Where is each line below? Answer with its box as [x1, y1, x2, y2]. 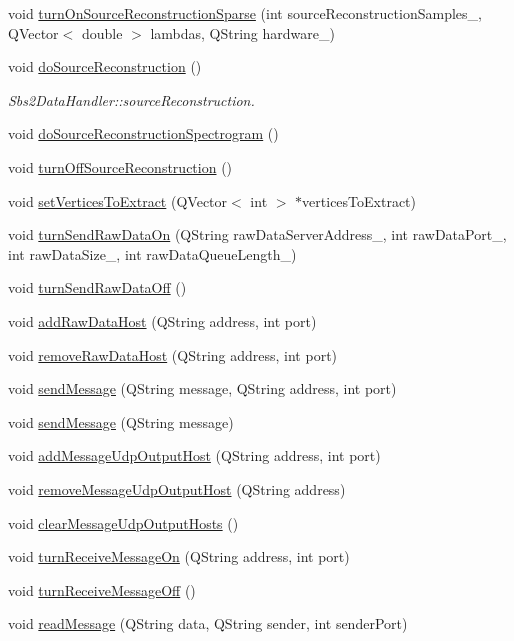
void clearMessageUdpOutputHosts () [8, 512, 239, 533]
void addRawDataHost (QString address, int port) [8, 310, 317, 331]
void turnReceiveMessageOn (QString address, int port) [8, 546, 350, 567]
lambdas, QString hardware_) [150, 22, 335, 43]
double [81, 22, 123, 43]
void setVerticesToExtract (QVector [8, 190, 228, 211]
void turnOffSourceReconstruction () [8, 156, 233, 177]
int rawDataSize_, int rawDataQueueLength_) [8, 243, 297, 264]
